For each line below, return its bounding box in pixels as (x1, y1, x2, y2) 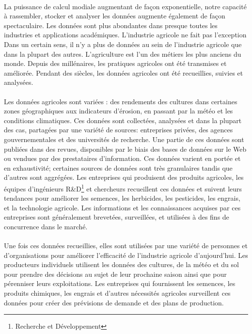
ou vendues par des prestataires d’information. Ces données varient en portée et (4, 153, 241, 163)
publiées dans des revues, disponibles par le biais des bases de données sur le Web (4, 143, 247, 154)
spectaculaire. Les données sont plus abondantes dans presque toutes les (4, 20, 218, 30)
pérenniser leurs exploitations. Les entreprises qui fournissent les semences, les (4, 278, 236, 288)
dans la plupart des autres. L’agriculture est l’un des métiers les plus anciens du (4, 48, 241, 59)
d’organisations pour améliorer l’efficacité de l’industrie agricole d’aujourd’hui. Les (4, 250, 248, 260)
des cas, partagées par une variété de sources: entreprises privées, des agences (4, 125, 233, 135)
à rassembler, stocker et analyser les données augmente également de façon (4, 11, 225, 21)
